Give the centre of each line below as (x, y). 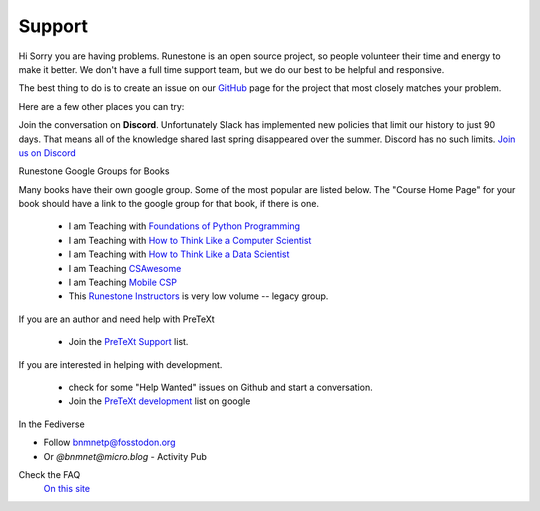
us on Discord (47, 152)
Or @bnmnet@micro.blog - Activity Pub (125, 456)
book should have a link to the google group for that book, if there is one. (169, 204)
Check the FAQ (49, 474)
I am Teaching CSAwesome (125, 268)
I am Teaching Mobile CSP (122, 282)
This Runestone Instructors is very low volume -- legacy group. (198, 296)
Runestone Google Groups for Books (94, 171)
